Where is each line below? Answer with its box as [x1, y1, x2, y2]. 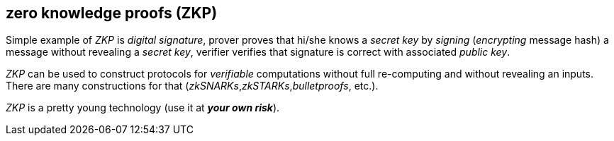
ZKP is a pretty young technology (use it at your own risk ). [6, 102, 280, 114]
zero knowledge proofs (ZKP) [6, 4, 218, 22]
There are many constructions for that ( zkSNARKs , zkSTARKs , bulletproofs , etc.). [6, 80, 379, 92]
